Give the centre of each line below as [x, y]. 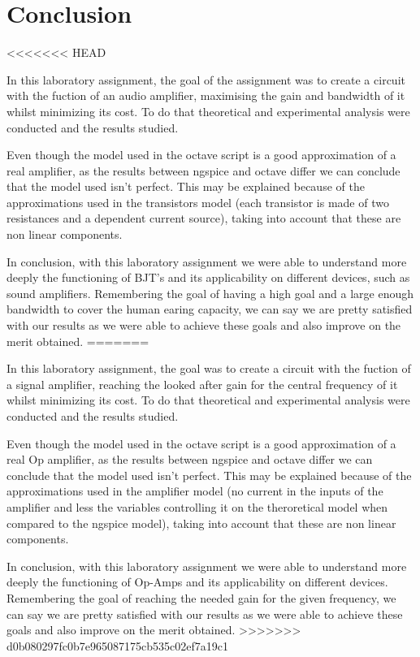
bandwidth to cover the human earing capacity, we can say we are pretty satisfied [210, 309]
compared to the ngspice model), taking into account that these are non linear [201, 523]
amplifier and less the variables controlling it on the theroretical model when [197, 506]
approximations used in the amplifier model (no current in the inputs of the [195, 491]
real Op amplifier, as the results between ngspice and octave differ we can [190, 459]
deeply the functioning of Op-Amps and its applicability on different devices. [197, 582]
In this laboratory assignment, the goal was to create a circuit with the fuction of [209, 368]
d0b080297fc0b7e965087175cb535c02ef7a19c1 [117, 645]
